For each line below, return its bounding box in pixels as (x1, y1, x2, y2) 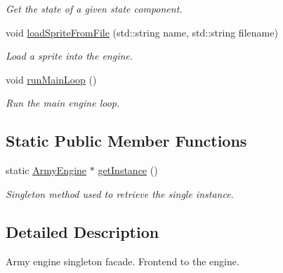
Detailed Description (6, 220, 159, 242)
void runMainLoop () (6, 72, 97, 86)
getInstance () (98, 163, 158, 178)
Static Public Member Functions (6, 130, 247, 152)
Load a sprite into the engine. (6, 48, 133, 63)
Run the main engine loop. (6, 95, 120, 110)
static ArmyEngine (6, 163, 87, 178)
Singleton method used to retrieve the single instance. (6, 186, 234, 201)
